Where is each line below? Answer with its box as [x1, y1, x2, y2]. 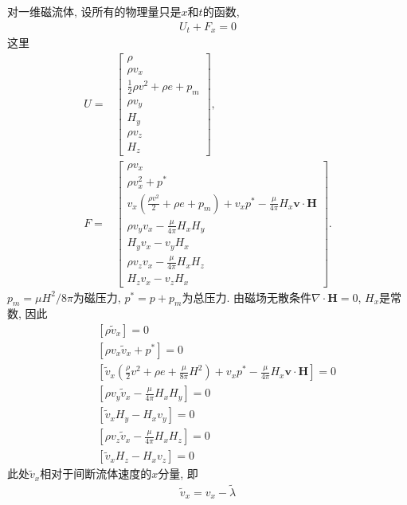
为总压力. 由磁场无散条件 [182, 288, 311, 305]
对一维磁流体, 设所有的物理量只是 [7, 3, 182, 19]
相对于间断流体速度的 [40, 465, 152, 482]
